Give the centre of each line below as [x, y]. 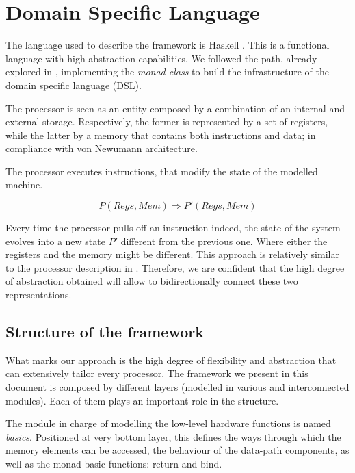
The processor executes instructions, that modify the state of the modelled [162, 171]
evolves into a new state [55, 241]
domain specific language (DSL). [74, 85]
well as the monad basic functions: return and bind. [114, 463]
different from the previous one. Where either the [224, 241]
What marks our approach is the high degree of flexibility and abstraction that [171, 360]
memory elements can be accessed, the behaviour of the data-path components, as [177, 450]
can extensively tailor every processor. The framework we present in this [157, 373]
